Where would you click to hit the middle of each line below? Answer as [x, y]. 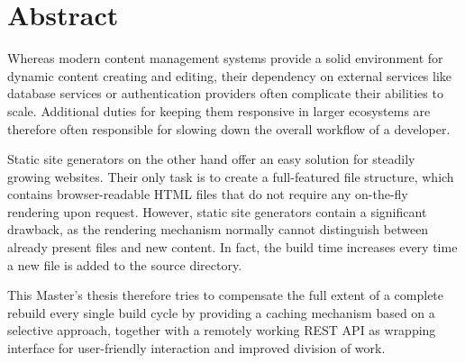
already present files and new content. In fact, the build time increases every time [232, 247]
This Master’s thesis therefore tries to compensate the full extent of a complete [226, 295]
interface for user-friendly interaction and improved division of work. [196, 348]
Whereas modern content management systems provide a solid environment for [225, 58]
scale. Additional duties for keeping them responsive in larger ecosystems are [219, 110]
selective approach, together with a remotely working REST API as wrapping [222, 330]
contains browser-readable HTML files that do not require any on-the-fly [208, 194]
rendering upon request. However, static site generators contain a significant [217, 211]
